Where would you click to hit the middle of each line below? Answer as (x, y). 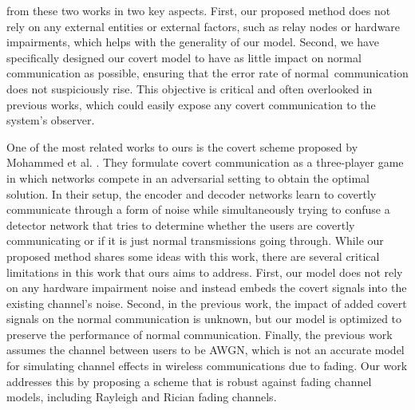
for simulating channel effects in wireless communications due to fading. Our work (207, 366)
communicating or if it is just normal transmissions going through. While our (195, 240)
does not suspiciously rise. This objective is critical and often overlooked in (190, 88)
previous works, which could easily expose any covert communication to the (191, 104)
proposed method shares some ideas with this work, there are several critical (193, 256)
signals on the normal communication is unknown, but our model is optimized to (204, 319)
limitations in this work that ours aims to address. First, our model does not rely (205, 272)
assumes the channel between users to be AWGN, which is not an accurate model (206, 350)
